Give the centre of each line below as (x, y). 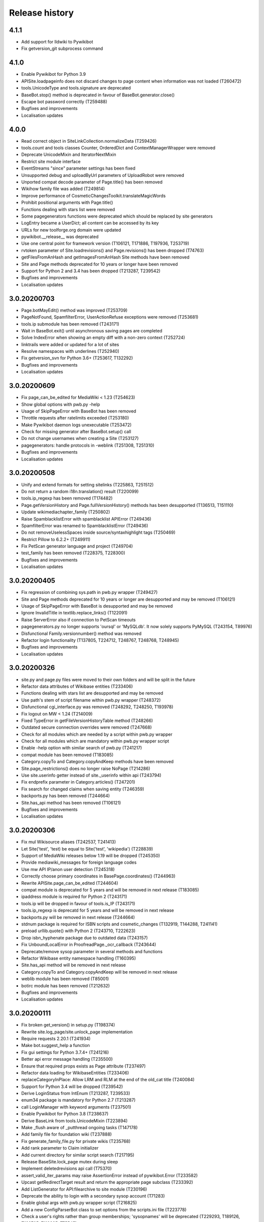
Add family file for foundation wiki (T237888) (66, 1135)
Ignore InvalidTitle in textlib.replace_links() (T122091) (74, 613)
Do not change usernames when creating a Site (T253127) (80, 438)
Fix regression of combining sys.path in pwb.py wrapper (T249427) (89, 592)
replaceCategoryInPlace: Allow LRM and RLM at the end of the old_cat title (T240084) (108, 1080)
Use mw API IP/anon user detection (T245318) (68, 869)
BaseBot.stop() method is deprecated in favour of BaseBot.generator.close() (98, 95)
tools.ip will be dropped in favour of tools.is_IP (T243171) (78, 903)
